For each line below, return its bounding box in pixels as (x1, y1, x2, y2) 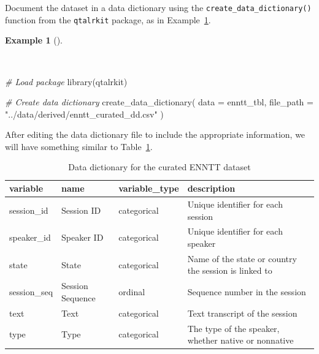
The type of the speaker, (187, 322, 280, 334)
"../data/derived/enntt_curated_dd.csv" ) (5, 107, 164, 120)
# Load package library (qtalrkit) (5, 75, 128, 88)
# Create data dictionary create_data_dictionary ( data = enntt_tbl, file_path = (5, 96, 313, 108)
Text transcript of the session (187, 306, 298, 319)
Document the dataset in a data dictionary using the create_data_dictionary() (5, 1, 312, 13)
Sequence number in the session (187, 285, 306, 298)
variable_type (118, 182, 179, 195)
